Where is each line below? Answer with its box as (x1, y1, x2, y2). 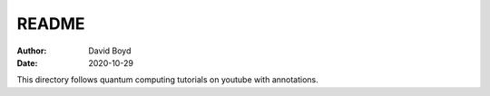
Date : (16, 57, 38, 68)
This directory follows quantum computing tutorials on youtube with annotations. (16, 74, 319, 85)
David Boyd (88, 45, 132, 56)
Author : (16, 45, 47, 56)
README (16, 14, 85, 34)
